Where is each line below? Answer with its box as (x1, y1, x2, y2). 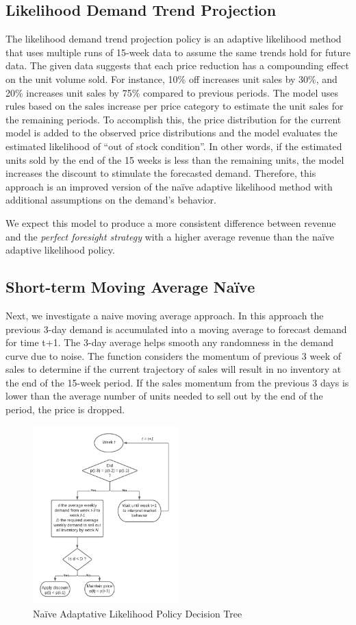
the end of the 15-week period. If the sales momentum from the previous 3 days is (5, 375, 349, 389)
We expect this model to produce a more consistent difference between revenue (5, 215, 336, 230)
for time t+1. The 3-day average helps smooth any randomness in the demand (5, 335, 334, 350)
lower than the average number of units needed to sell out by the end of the (5, 389, 323, 403)
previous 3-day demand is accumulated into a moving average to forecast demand (5, 321, 347, 336)
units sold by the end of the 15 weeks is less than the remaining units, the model (5, 152, 344, 167)
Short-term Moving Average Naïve (5, 276, 255, 297)
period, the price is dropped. (5, 402, 125, 417)
